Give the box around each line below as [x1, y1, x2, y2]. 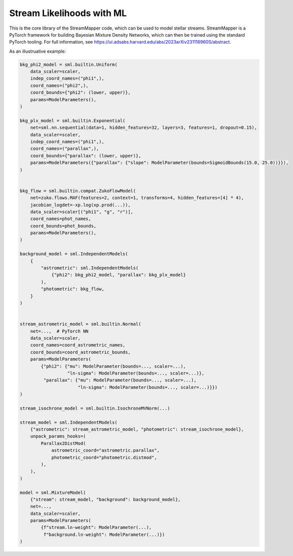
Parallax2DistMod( [40, 440, 86, 446]
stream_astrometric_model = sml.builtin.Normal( [19, 321, 141, 327]
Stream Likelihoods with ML [9, 8, 127, 19]
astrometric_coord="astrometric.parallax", [51, 448, 160, 453]
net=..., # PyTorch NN [30, 328, 88, 334]
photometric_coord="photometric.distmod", [51, 454, 157, 460]
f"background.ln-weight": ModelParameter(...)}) [43, 531, 165, 537]
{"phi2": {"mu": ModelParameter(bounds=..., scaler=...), [40, 363, 186, 369]
